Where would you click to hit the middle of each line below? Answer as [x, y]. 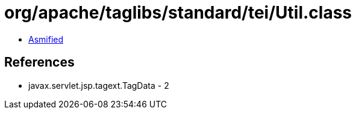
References [39, 62]
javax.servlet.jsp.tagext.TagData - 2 [99, 85]
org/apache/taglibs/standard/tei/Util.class [178, 13]
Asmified [46, 39]
